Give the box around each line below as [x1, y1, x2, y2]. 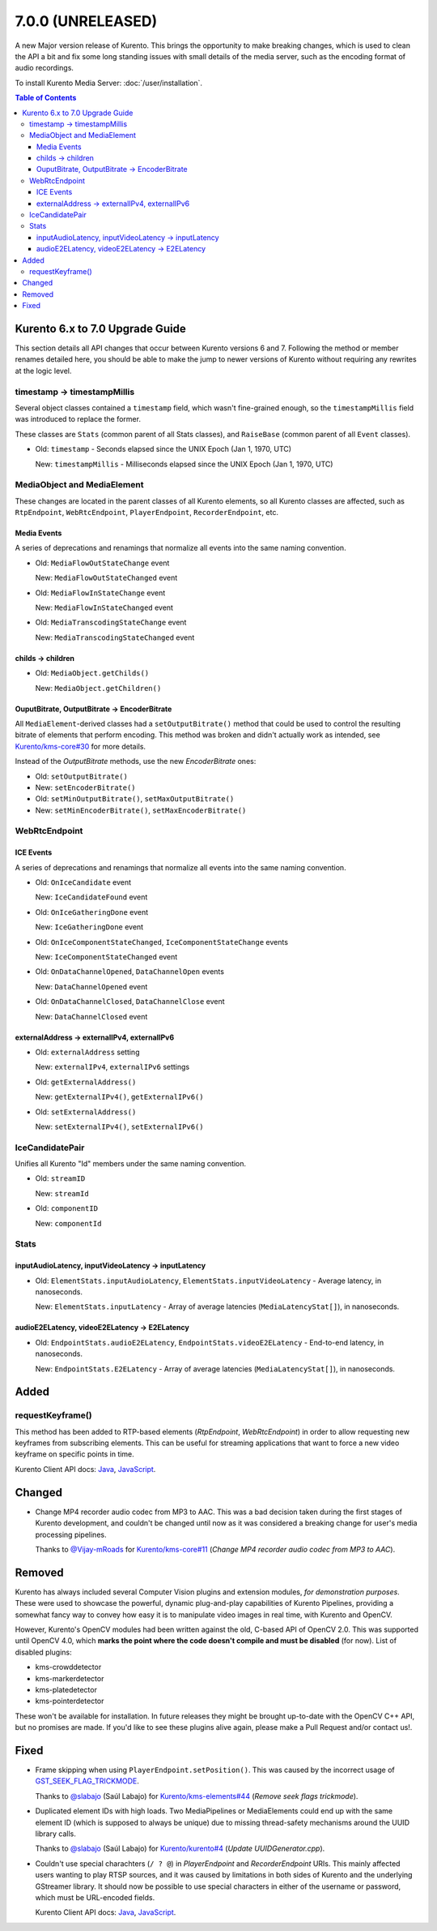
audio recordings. [15, 63, 74, 73]
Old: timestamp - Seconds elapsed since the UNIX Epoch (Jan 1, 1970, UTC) [35, 444, 291, 454]
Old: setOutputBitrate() [35, 771, 129, 781]
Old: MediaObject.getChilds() [35, 668, 150, 678]
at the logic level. [15, 366, 72, 375]
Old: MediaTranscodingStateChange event [35, 617, 187, 628]
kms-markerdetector [35, 1673, 104, 1683]
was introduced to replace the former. [15, 414, 142, 424]
